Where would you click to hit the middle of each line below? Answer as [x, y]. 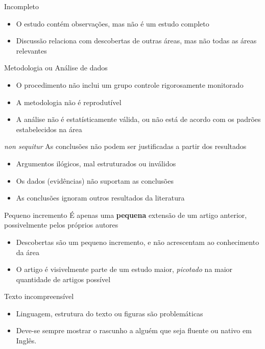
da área [28, 252]
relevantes [31, 50]
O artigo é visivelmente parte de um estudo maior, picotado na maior [124, 269]
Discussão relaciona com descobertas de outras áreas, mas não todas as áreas [136, 41]
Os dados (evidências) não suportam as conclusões [95, 180]
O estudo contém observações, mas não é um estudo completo [113, 23]
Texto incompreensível [39, 296]
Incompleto [22, 6]
